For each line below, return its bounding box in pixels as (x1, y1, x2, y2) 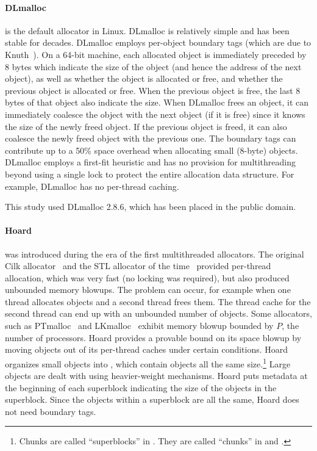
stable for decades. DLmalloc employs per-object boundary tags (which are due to (5, 36, 312, 49)
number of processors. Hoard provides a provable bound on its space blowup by (5, 331, 302, 344)
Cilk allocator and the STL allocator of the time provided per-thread (5, 259, 271, 272)
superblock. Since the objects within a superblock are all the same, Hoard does (5, 393, 299, 406)
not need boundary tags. (5, 405, 96, 417)
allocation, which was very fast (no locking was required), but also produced (5, 271, 290, 284)
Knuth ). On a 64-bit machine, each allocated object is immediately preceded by (5, 48, 307, 60)
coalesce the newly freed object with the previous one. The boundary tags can (5, 132, 296, 145)
